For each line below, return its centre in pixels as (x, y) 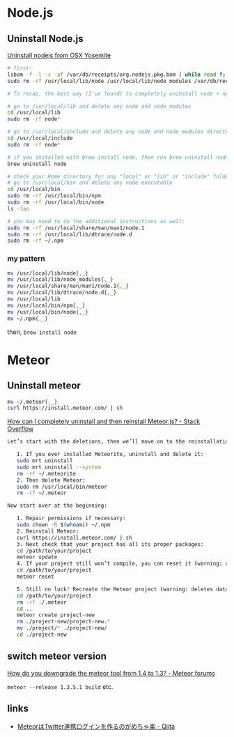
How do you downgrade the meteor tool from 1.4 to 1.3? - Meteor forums (111, 673)
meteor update (37, 557)
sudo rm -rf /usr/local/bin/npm (54, 196)
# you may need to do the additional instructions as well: (96, 221)
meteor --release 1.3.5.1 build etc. (60, 686)
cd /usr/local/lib (34, 113)
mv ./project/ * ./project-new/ (62, 628)
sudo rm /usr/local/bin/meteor (62, 487)
